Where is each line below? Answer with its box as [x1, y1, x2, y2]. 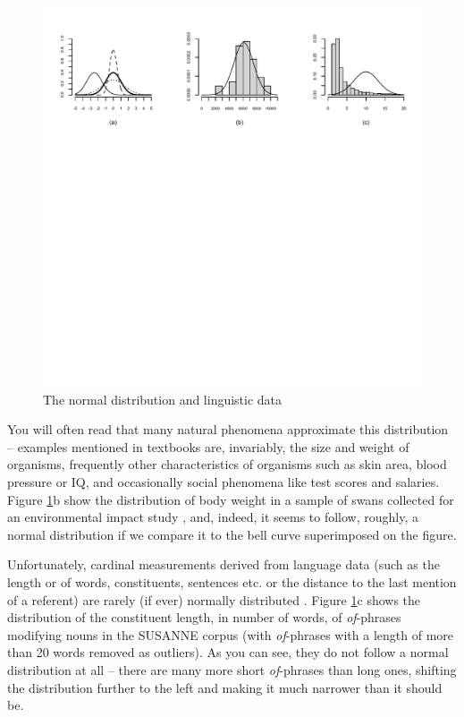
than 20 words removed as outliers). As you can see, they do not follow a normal [7, 643, 449, 662]
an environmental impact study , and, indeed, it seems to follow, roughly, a [7, 508, 419, 526]
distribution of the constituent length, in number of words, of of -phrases [7, 608, 401, 627]
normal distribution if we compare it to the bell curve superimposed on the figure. [7, 525, 457, 543]
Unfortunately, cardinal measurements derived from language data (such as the [7, 555, 440, 574]
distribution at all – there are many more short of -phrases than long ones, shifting [7, 660, 457, 679]
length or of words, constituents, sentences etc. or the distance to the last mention [7, 572, 457, 591]
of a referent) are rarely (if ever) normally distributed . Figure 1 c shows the [7, 590, 421, 609]
